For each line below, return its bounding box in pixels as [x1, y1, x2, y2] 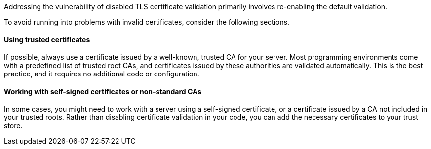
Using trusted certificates [4, 35, 90, 44]
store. [4, 121, 23, 130]
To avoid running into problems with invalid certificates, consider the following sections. [4, 18, 290, 26]
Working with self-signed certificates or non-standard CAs [4, 87, 202, 96]
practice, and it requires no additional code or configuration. [4, 70, 199, 78]
